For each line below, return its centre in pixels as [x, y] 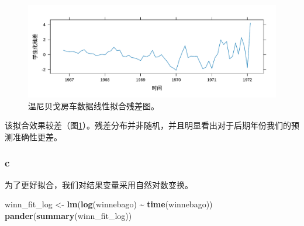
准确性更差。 [37, 136]
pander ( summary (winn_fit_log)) [68, 215]
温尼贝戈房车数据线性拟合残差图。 [94, 105]
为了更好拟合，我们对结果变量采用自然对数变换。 [99, 184]
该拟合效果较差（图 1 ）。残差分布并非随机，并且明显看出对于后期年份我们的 [148, 125]
